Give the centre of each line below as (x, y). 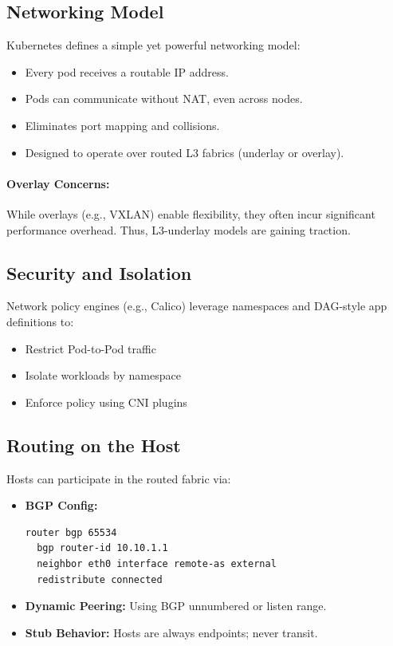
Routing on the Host (94, 445)
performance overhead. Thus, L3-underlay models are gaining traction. (179, 229)
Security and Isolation (99, 272)
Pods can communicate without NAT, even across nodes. (164, 98)
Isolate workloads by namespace (103, 375)
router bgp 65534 (71, 532)
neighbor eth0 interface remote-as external (157, 563)
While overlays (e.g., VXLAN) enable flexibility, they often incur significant (191, 213)
